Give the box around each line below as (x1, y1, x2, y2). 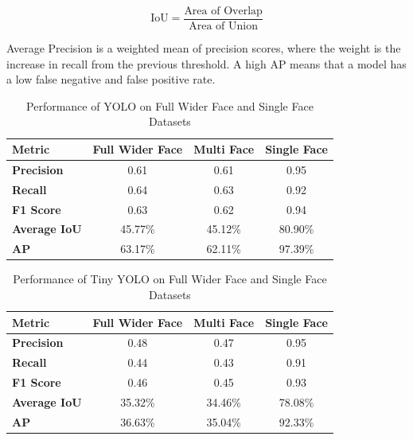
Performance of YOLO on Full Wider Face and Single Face (26, 97, 314, 114)
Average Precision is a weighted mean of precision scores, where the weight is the (6, 40, 401, 56)
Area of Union (189, 21, 258, 33)
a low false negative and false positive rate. (6, 71, 216, 88)
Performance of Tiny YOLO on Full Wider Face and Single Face (13, 271, 327, 287)
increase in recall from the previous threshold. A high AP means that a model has (6, 55, 407, 72)
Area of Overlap (184, 6, 263, 17)
